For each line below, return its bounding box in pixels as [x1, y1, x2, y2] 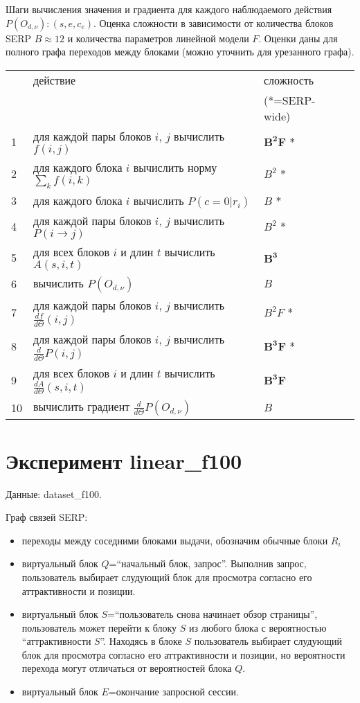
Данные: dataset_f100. [6, 486, 102, 501]
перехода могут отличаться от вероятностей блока [21, 661, 232, 675]
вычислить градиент [33, 398, 130, 415]
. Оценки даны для [258, 30, 338, 45]
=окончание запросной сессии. [108, 684, 239, 699]
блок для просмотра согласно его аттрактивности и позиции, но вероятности [21, 647, 345, 661]
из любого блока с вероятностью [188, 620, 327, 634]
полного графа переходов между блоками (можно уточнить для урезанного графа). [6, 44, 354, 59]
